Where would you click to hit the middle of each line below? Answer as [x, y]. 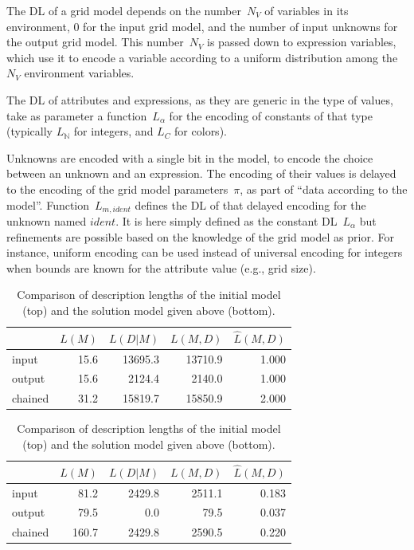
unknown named [47, 220]
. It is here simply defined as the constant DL [227, 220]
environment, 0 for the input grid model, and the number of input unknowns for [202, 26]
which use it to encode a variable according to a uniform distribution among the [202, 57]
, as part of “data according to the [324, 189]
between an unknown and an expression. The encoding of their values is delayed [201, 173]
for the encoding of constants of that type [271, 115]
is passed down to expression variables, [302, 42]
